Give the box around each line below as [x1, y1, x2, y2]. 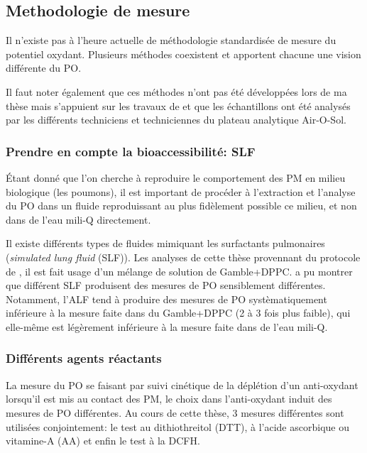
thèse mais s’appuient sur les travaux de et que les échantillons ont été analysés [6, 98, 351, 113]
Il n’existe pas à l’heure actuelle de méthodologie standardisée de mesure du [6, 33, 336, 48]
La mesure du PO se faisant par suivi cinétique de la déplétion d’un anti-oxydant [6, 377, 358, 392]
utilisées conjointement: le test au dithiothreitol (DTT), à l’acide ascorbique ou [6, 419, 349, 434]
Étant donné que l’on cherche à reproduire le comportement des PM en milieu [6, 170, 346, 185]
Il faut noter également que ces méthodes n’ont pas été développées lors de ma [6, 84, 347, 99]
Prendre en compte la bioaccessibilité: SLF [6, 142, 256, 160]
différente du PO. [6, 60, 82, 75]
